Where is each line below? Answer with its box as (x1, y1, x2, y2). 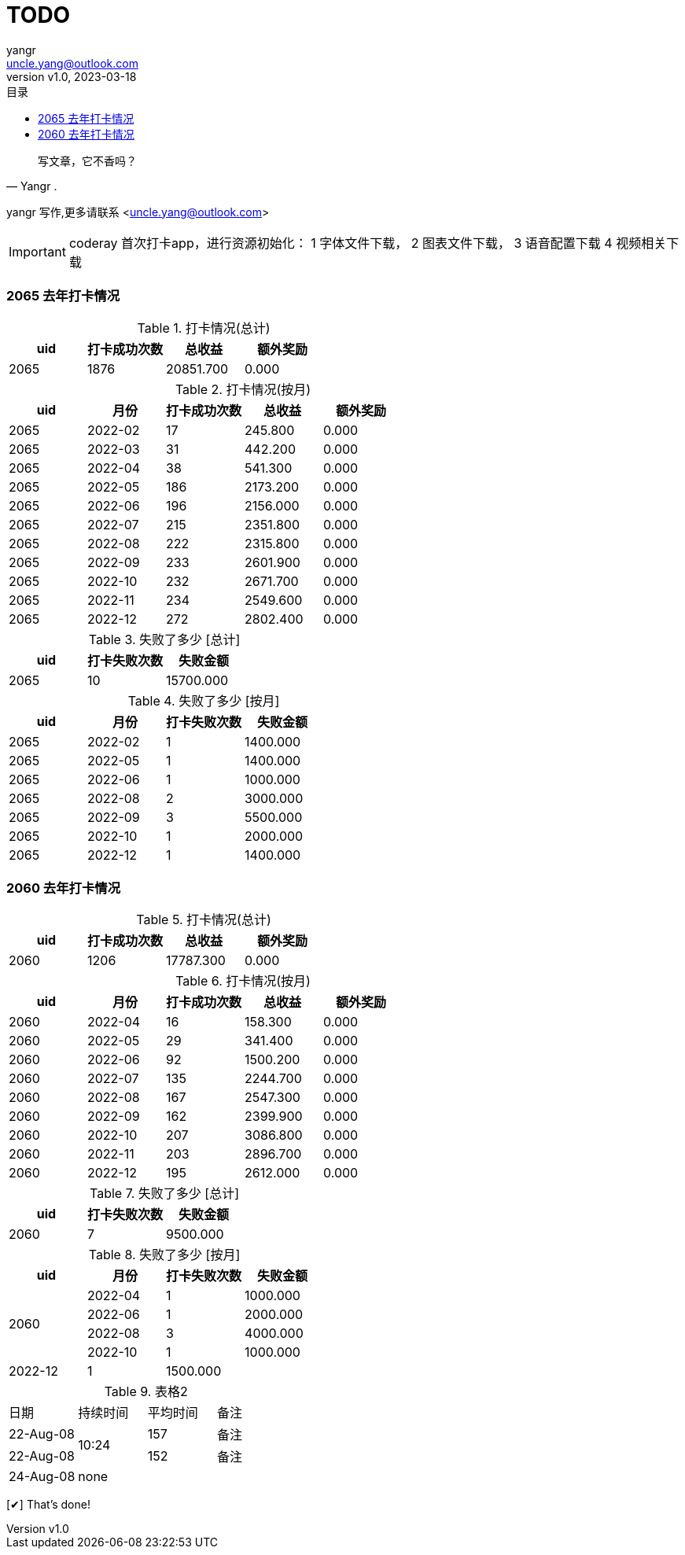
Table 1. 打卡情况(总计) (137, 319, 271, 336)
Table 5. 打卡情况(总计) (136, 912, 271, 928)
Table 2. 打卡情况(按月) (175, 381, 311, 397)
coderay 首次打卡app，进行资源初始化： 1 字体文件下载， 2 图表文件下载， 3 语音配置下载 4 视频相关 (68, 234, 667, 251)
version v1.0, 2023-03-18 (6, 69, 137, 83)
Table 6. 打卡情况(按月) (175, 973, 311, 989)
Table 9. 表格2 (104, 1384, 188, 1400)
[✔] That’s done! (6, 1498, 90, 1512)
